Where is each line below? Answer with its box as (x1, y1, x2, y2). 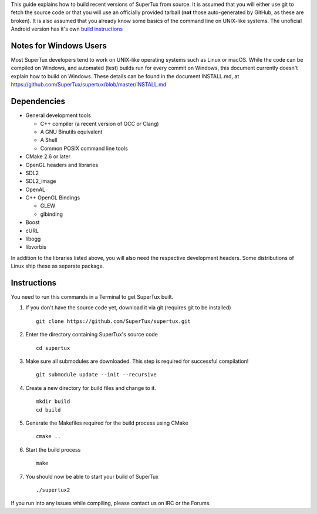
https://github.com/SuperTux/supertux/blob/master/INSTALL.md (11, 81, 167, 88)
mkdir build (36, 398, 70, 405)
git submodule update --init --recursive (36, 371, 157, 378)
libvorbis (25, 243, 46, 251)
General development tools (25, 112, 91, 119)
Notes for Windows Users (11, 41, 107, 51)
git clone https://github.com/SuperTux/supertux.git (36, 318, 191, 325)
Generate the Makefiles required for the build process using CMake (25, 419, 188, 426)
